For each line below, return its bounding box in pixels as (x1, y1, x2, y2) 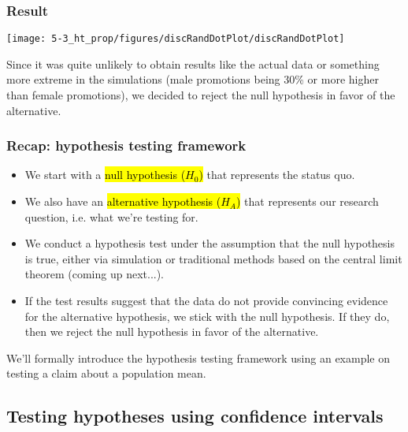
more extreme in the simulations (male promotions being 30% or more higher (6, 71, 379, 88)
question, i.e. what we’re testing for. (24, 208, 198, 225)
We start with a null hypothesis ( (24, 166, 186, 183)
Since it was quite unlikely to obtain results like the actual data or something (6, 55, 380, 72)
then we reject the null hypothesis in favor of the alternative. (24, 323, 319, 340)
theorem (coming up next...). (24, 266, 165, 282)
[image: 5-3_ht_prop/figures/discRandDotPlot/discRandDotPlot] (6, 33, 345, 45)
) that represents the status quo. (198, 166, 355, 183)
